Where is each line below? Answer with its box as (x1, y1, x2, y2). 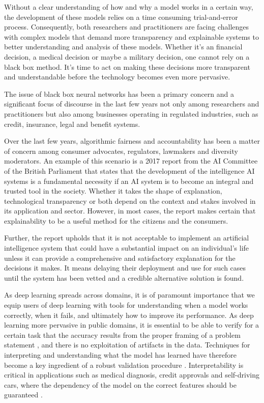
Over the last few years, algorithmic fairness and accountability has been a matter (4, 136, 260, 146)
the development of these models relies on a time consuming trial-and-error (4, 11, 238, 22)
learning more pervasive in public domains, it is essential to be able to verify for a (4, 319, 259, 330)
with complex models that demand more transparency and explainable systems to (4, 31, 259, 42)
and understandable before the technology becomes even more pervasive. (4, 71, 230, 82)
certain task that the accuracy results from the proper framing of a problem (4, 329, 241, 340)
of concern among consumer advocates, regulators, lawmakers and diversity (4, 145, 238, 156)
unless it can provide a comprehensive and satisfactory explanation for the (4, 252, 236, 263)
